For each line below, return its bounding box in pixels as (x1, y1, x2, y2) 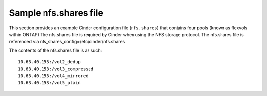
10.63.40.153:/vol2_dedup (18, 59, 81, 65)
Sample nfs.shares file (9, 7, 104, 18)
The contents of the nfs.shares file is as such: (9, 48, 102, 53)
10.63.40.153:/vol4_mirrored (18, 73, 89, 79)
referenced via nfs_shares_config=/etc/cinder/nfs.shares (9, 39, 125, 45)
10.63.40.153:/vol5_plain (18, 80, 81, 86)
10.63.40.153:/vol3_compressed (18, 66, 94, 72)
